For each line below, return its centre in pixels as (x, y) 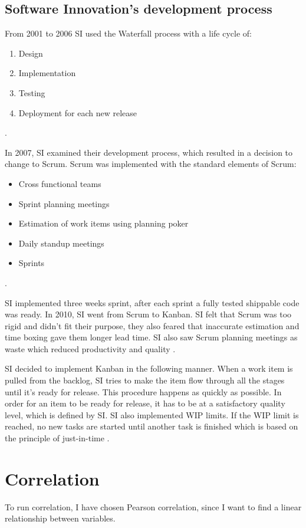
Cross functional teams (60, 183)
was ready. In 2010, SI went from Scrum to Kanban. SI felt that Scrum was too (148, 314)
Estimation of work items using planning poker (103, 223)
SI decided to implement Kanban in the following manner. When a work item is (149, 368)
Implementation (47, 73)
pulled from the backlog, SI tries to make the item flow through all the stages (145, 380)
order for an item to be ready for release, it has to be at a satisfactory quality (145, 403)
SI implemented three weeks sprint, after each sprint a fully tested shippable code (152, 302)
